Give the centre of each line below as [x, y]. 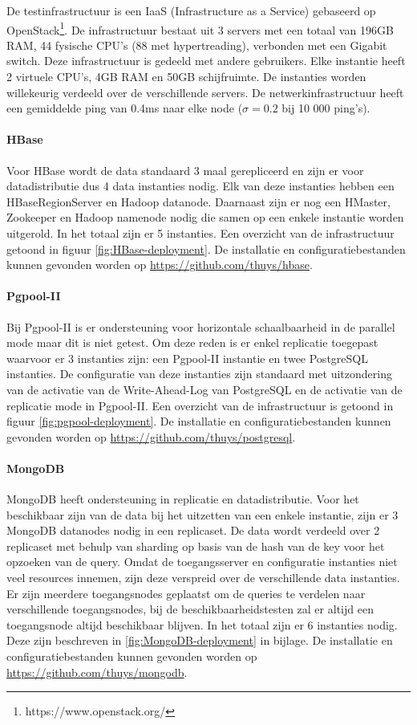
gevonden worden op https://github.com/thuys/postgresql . [151, 436]
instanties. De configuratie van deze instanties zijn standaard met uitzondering [199, 374]
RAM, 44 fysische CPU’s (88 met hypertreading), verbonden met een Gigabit [197, 45]
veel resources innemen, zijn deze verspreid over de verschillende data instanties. [203, 578]
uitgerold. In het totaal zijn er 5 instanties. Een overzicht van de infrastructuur [200, 232]
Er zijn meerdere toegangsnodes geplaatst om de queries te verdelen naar [186, 593]
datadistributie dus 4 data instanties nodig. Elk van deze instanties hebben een [200, 186]
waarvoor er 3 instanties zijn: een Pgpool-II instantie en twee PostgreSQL [187, 358]
